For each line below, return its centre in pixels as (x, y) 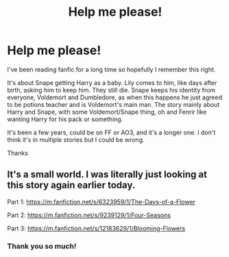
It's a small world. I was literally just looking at (107, 174)
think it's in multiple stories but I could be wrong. (76, 139)
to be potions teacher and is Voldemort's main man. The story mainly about (113, 104)
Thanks (18, 153)
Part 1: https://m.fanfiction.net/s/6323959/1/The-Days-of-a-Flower (101, 201)
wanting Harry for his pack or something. (65, 119)
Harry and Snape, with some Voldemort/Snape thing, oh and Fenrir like (107, 112)
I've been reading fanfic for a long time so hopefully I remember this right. (111, 69)
